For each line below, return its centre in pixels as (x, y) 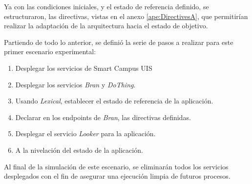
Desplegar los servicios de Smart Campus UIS (84, 68)
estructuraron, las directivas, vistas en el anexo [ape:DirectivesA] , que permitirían (126, 16)
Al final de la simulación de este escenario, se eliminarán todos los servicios (116, 166)
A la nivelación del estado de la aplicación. (79, 150)
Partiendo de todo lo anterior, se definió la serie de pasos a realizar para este (119, 42)
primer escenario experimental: (50, 51)
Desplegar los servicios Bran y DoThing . (75, 84)
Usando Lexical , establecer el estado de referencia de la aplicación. (114, 101)
